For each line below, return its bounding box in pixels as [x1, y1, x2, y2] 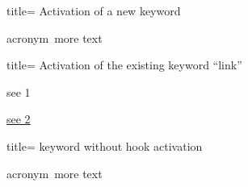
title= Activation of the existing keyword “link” [6, 56, 242, 73]
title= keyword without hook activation [6, 137, 203, 154]
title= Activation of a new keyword [6, 2, 181, 19]
